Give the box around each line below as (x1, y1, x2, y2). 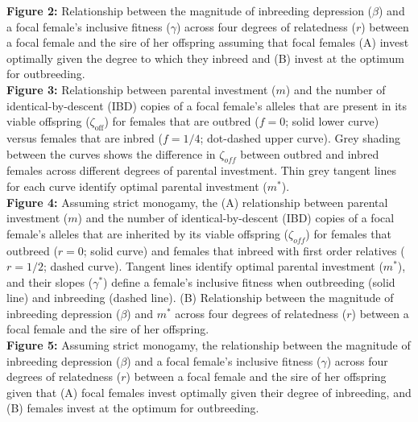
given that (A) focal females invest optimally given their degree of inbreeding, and (6, 383, 412, 400)
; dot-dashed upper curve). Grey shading (200, 129, 401, 146)
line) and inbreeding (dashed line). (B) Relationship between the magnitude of (6, 289, 394, 306)
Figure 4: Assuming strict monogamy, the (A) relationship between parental (6, 193, 388, 210)
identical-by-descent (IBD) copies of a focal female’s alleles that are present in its (6, 97, 408, 114)
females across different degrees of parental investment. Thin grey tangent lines (6, 162, 396, 179)
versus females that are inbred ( (6, 129, 163, 146)
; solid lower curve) (285, 113, 379, 130)
